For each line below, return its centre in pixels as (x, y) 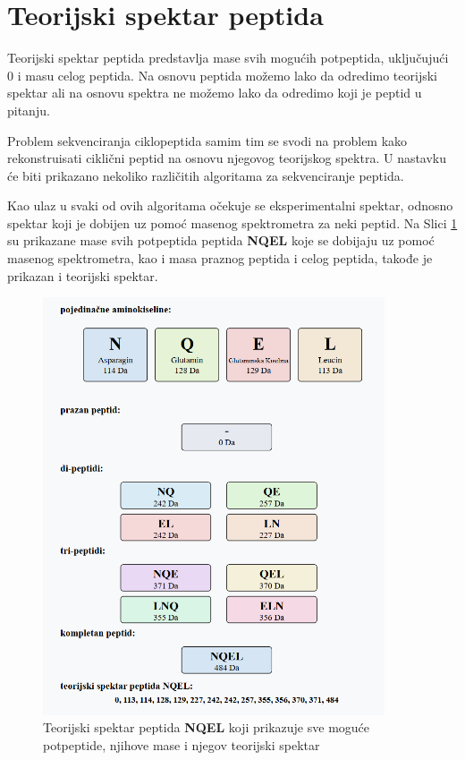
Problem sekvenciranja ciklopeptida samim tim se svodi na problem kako (207, 140)
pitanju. (29, 110)
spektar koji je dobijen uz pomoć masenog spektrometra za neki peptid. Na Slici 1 (232, 222)
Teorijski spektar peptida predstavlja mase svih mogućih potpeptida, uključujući (228, 58)
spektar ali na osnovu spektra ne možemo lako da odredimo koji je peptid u (215, 93)
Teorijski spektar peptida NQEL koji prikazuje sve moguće (207, 727)
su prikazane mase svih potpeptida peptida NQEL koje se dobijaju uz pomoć (221, 240)
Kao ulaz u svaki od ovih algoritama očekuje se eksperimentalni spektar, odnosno (230, 205)
